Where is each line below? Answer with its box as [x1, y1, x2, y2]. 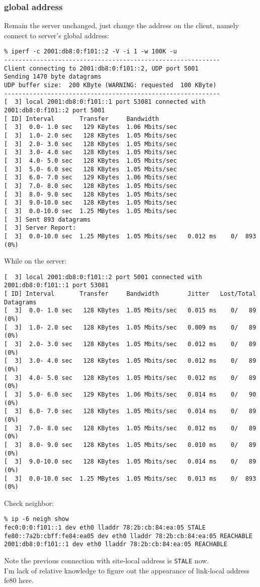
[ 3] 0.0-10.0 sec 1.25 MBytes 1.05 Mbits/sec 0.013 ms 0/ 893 [4, 475, 256, 482]
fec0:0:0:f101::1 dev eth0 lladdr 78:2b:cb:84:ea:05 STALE [4, 524, 206, 532]
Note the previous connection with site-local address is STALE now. [4, 555, 209, 566]
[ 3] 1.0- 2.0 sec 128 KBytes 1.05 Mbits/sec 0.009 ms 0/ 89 [4, 323, 256, 331]
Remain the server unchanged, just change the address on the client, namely [4, 20, 239, 31]
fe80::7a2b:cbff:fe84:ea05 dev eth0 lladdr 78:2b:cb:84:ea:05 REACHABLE [4, 532, 252, 540]
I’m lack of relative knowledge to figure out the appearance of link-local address [4, 565, 249, 575]
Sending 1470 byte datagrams [4, 73, 102, 81]
